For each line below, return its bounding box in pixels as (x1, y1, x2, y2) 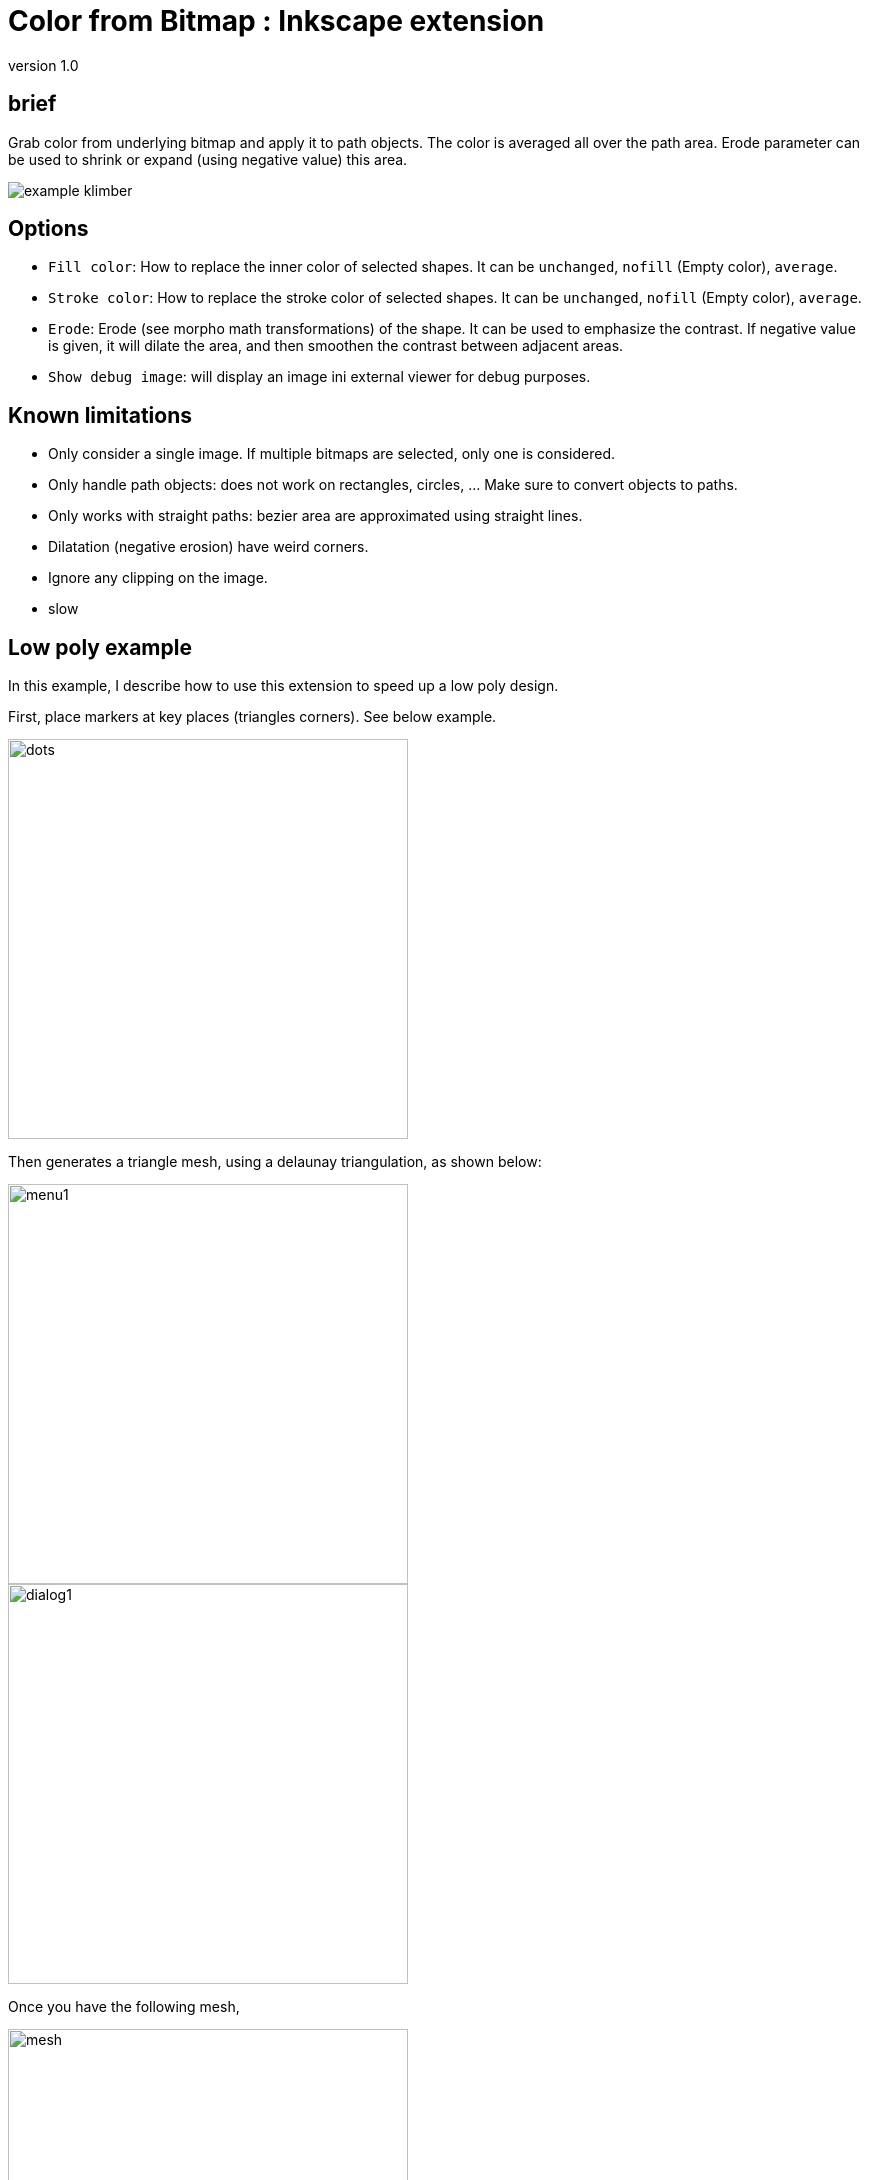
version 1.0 (8, 56, 79, 74)
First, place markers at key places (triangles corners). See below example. (8, 708, 497, 726)
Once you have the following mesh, (8, 1998, 240, 2016)
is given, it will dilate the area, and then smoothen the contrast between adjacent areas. (48, 337, 624, 355)
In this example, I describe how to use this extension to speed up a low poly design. (8, 677, 559, 695)
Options (8, 216, 89, 242)
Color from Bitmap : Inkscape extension (8, 4, 545, 38)
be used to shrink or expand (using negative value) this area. (8, 150, 408, 168)
